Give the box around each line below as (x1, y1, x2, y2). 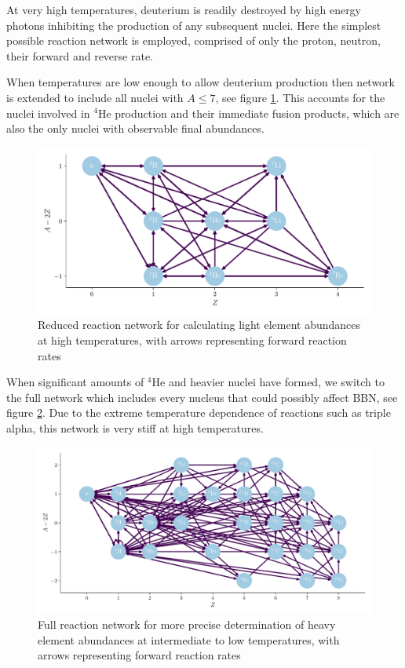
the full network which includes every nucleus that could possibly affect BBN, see (6, 389, 398, 405)
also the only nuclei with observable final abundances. (6, 120, 265, 137)
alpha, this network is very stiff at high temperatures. (6, 419, 264, 436)
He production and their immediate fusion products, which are (97, 104, 400, 121)
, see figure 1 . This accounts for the (215, 89, 385, 105)
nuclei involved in (6, 104, 90, 121)
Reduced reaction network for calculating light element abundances (38, 316, 361, 333)
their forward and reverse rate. (6, 47, 153, 64)
